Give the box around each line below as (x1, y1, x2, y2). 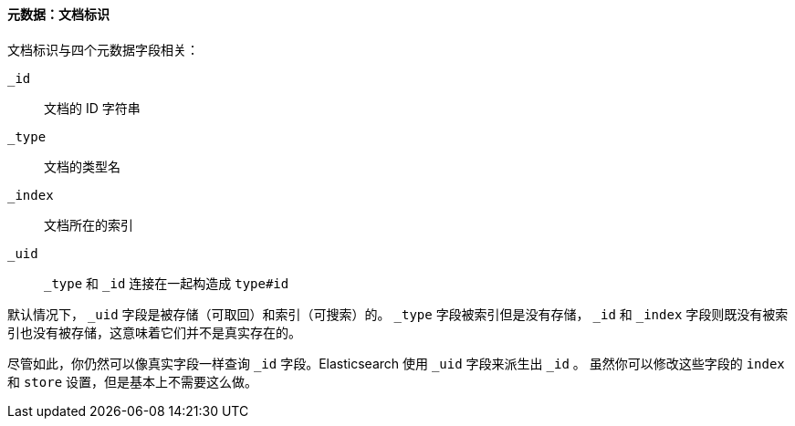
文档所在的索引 (44, 216, 133, 233)
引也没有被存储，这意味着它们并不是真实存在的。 (7, 324, 301, 340)
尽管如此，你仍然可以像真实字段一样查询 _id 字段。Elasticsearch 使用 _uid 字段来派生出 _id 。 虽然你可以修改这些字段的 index (7, 355, 785, 371)
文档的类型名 (44, 158, 120, 174)
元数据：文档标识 (7, 6, 110, 22)
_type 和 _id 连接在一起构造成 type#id (44, 275, 289, 291)
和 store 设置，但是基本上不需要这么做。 (7, 373, 258, 390)
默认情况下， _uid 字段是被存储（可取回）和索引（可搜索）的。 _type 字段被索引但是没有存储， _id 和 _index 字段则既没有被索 (7, 306, 789, 322)
